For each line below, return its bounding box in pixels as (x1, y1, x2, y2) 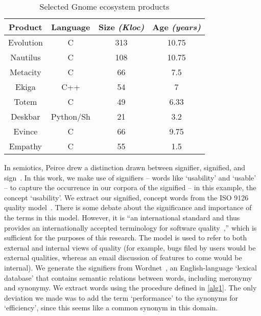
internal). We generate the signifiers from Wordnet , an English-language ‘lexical (4, 262, 257, 273)
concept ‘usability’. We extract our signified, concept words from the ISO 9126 (4, 192, 249, 202)
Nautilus (10, 51, 41, 63)
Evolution (8, 36, 43, 48)
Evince (13, 125, 38, 137)
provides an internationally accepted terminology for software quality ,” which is (4, 222, 257, 233)
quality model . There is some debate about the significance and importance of (4, 202, 252, 213)
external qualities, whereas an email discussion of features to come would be (4, 252, 242, 263)
